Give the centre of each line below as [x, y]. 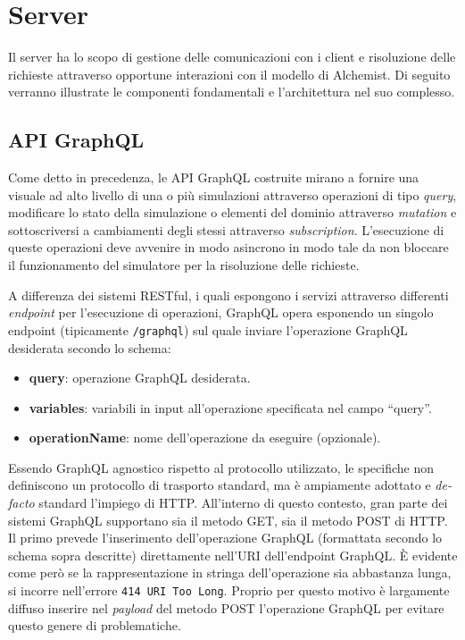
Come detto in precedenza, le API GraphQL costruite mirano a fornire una [214, 177]
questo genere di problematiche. [95, 625]
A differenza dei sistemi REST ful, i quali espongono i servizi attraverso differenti [228, 295]
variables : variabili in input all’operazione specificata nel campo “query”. [230, 407]
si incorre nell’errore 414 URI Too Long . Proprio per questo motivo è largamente [229, 590]
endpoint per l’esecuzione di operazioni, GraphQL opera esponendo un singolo [221, 312]
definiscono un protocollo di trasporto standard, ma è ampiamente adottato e [220, 485]
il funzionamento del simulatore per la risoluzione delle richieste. [184, 265]
